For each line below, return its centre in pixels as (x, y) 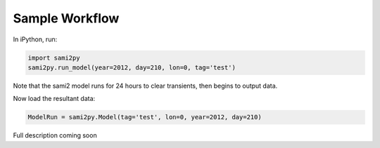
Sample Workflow (66, 18)
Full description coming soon (55, 135)
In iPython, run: (35, 39)
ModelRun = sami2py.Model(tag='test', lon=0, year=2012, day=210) (145, 117)
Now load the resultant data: (54, 99)
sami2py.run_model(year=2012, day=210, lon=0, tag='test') (132, 67)
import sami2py (54, 58)
